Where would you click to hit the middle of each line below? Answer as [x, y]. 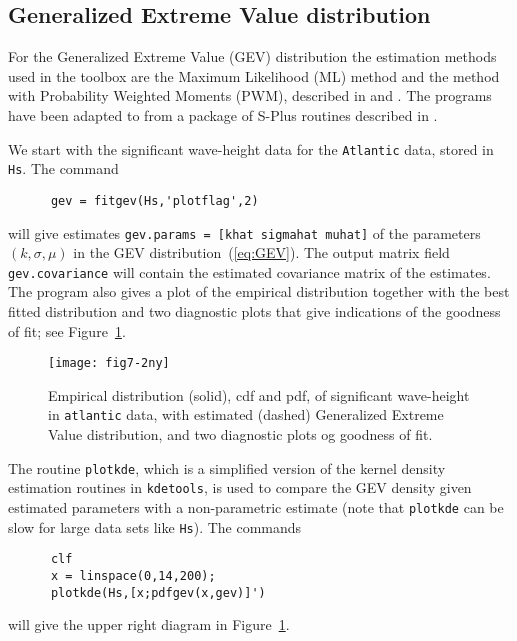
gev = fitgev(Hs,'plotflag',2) [154, 200]
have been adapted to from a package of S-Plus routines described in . [223, 114]
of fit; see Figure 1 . [67, 330]
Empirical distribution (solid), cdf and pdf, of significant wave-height [259, 394]
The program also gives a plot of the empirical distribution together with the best [259, 291]
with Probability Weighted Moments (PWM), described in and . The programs [250, 95]
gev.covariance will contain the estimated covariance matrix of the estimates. [249, 271]
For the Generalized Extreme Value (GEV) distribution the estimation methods [252, 56]
